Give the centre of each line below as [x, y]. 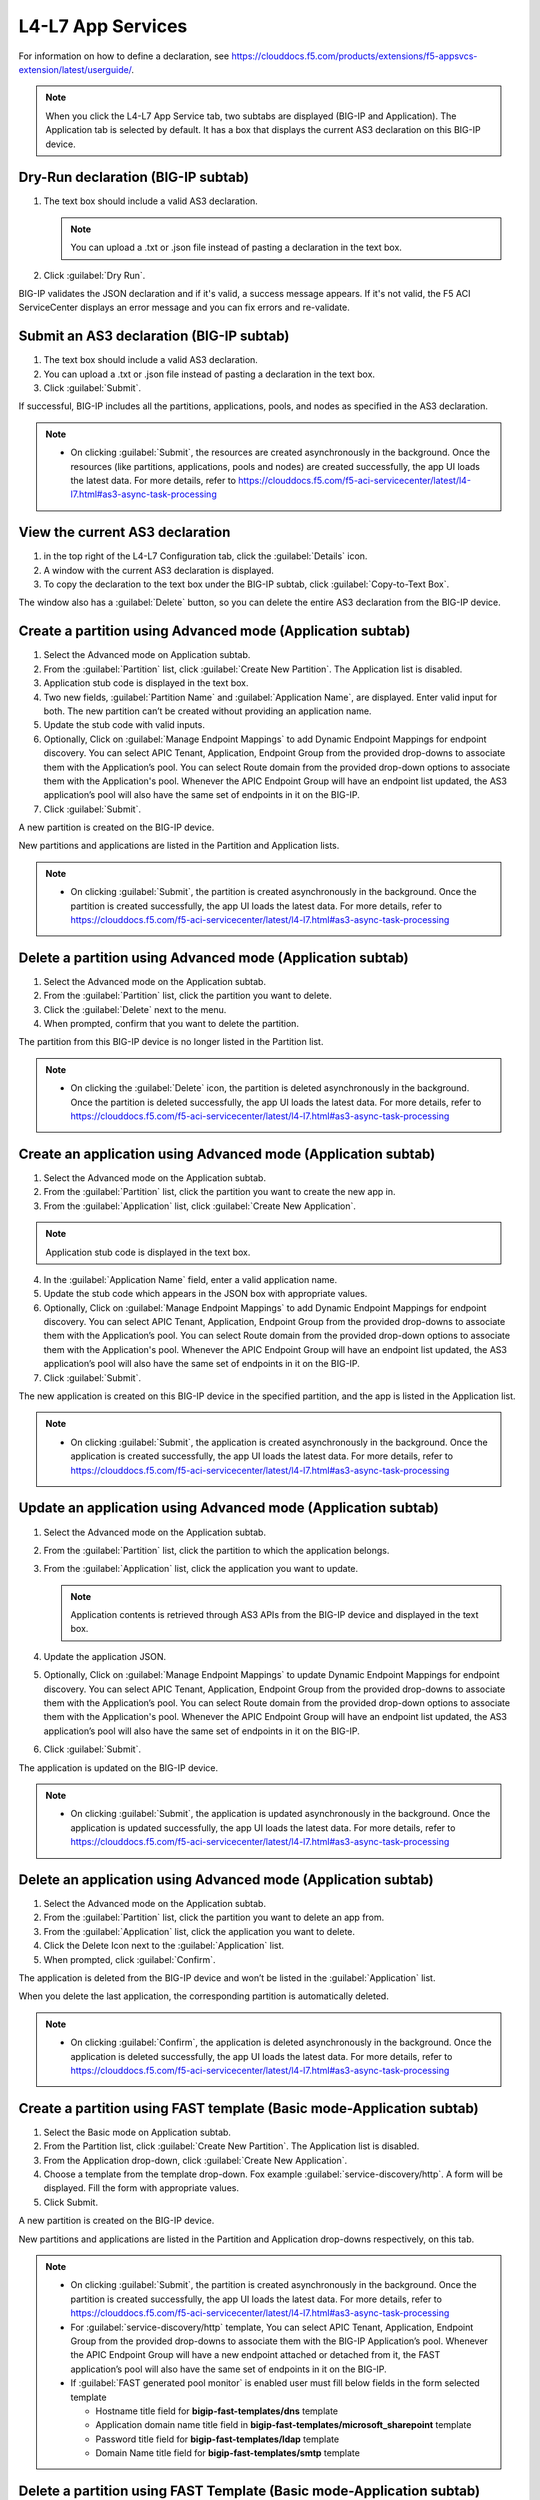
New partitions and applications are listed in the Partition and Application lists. [179, 846]
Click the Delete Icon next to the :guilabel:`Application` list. [164, 1946]
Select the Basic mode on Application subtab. [137, 2132]
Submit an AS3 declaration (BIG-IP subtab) [154, 336]
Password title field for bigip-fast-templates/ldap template [217, 2439]
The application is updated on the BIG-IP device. [118, 1767]
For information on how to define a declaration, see [124, 56]
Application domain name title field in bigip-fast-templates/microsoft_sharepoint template [283, 2425]
